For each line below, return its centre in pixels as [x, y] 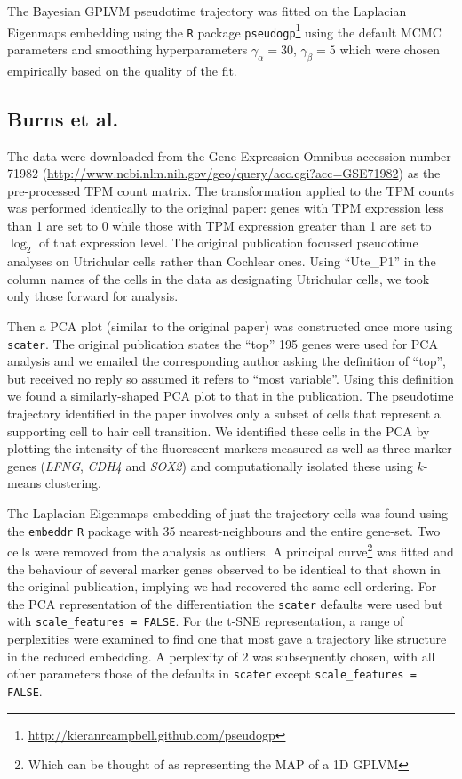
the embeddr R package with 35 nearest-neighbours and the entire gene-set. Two [224, 530]
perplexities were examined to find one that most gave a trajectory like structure [227, 639]
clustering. [73, 483]
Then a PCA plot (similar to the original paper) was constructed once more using [230, 326]
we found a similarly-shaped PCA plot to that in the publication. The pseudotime [231, 396]
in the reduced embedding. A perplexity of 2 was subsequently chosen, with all [221, 656]
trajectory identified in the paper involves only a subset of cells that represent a [224, 414]
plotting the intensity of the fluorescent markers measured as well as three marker [230, 448]
